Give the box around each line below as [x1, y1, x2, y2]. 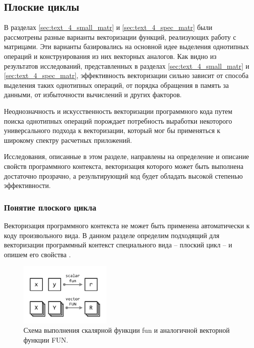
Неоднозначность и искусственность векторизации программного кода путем [4, 106, 232, 116]
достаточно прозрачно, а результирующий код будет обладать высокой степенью [4, 170, 243, 181]
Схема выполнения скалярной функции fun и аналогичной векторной [23, 325, 230, 335]
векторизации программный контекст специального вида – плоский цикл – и [4, 240, 232, 250]
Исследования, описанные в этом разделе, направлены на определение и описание [4, 151, 249, 161]
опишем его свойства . [4, 249, 71, 259]
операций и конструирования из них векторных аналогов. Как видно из [4, 51, 217, 61]
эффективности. [4, 180, 51, 190]
